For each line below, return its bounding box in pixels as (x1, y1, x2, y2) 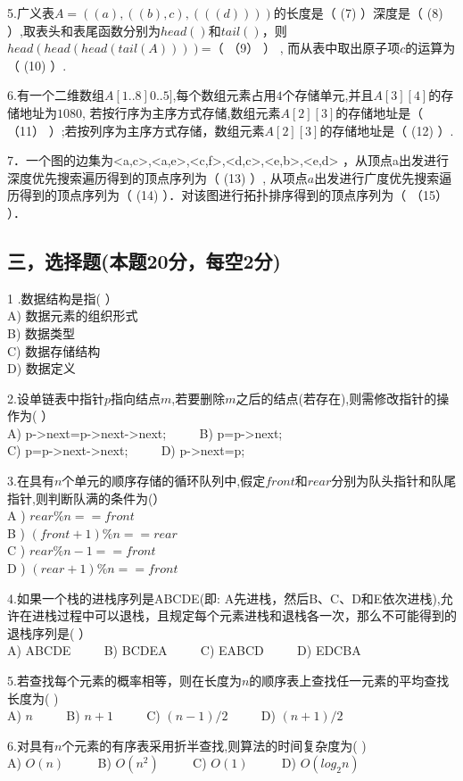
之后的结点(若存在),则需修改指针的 (236, 388, 437, 407)
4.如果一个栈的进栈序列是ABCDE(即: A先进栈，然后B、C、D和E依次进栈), (7, 588, 441, 607)
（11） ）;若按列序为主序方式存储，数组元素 (7, 120, 265, 139)
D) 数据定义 (7, 359, 76, 378)
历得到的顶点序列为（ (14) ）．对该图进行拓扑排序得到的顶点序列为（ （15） (7, 186, 448, 204)
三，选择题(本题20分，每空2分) (7, 246, 281, 274)
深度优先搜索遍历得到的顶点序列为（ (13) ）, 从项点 (7, 168, 308, 187)
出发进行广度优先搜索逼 (314, 168, 452, 187)
